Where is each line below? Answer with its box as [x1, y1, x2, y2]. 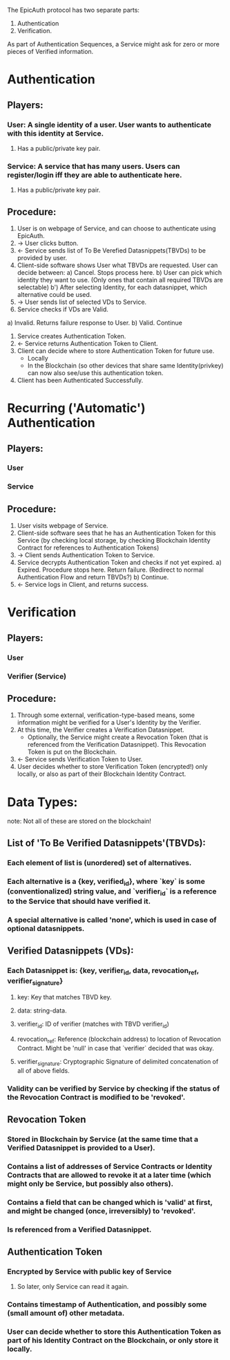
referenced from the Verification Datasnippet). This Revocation [27, 741, 207, 749]
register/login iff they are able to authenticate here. [7, 170, 182, 179]
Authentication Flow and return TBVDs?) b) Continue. [17, 573, 169, 581]
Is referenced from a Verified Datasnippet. [7, 1224, 152, 1234]
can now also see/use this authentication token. [27, 368, 164, 377]
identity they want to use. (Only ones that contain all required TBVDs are [17, 275, 223, 284]
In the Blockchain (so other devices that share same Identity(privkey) [27, 361, 224, 370]
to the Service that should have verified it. [7, 896, 151, 906]
